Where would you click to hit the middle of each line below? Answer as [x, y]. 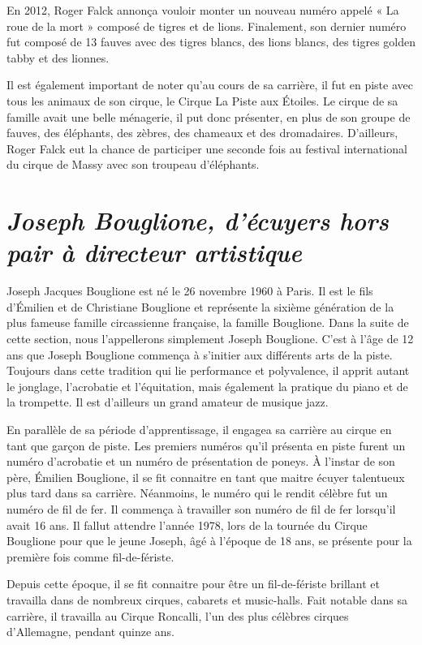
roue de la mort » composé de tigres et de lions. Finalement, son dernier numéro [207, 26]
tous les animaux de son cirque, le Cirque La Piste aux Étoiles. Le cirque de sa [202, 100]
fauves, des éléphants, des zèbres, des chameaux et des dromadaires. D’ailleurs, [202, 133]
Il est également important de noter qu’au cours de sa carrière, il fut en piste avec [210, 85]
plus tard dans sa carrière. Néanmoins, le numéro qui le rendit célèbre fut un [197, 493]
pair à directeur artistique [154, 252]
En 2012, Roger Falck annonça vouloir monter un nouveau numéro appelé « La [203, 10]
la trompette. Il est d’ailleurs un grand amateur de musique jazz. [168, 402]
